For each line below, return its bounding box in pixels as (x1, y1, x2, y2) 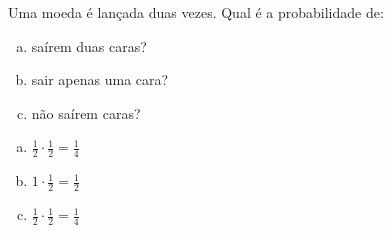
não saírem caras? (31, 102, 141, 123)
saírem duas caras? (31, 35, 147, 56)
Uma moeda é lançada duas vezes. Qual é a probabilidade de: (8, 2, 384, 22)
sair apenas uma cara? (31, 69, 169, 90)
